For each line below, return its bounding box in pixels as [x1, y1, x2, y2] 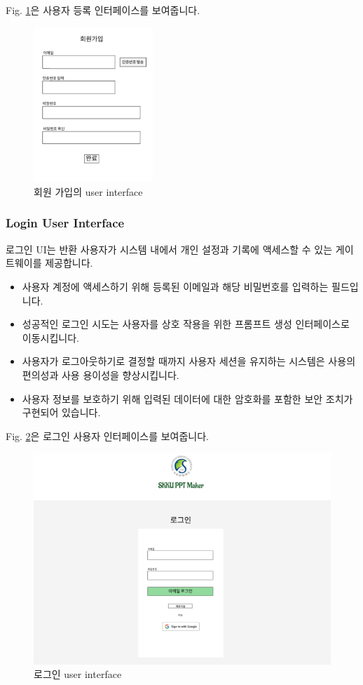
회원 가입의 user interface [34, 184, 143, 199]
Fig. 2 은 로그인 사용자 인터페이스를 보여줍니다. [6, 428, 209, 443]
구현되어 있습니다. [22, 405, 101, 420]
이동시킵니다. [22, 330, 79, 345]
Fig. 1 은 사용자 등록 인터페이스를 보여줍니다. [6, 3, 200, 17]
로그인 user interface [34, 667, 122, 681]
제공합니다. [45, 255, 93, 270]
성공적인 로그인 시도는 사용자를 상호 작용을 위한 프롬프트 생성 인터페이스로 [22, 317, 350, 331]
